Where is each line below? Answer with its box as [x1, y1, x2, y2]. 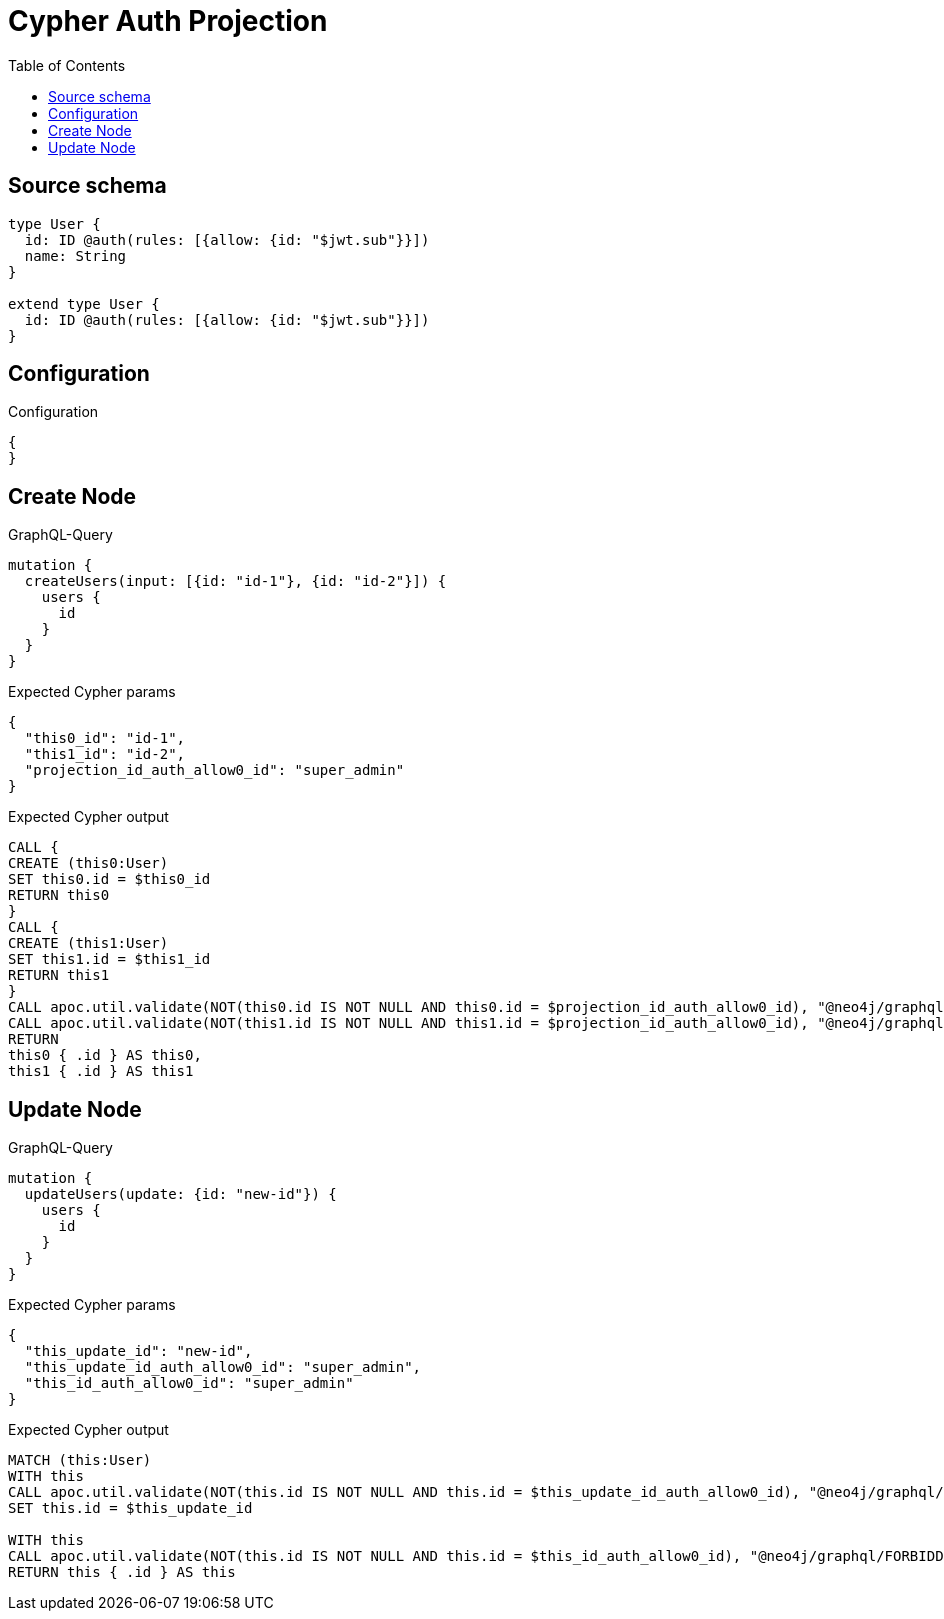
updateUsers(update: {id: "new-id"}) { [24, 1186, 337, 1203]
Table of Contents [8, 56, 126, 74]
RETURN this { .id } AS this [8, 1564, 236, 1581]
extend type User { [8, 295, 160, 312]
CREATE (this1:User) [8, 935, 169, 952]
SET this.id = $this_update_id [8, 1500, 253, 1517]
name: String [24, 247, 127, 264]
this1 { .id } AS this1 [8, 1063, 194, 1080]
